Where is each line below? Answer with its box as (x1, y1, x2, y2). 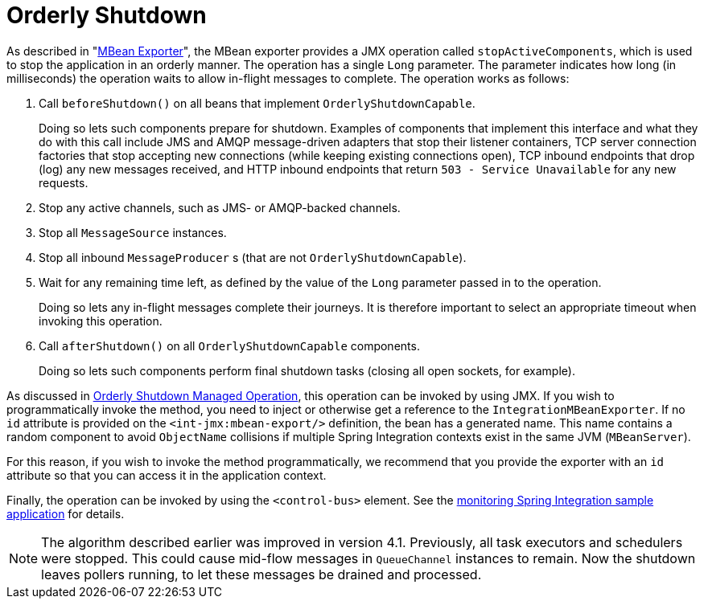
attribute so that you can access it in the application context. (6, 468, 327, 482)
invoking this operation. (39, 313, 163, 328)
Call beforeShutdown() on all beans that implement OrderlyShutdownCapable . (39, 96, 476, 110)
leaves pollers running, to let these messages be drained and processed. (41, 566, 482, 583)
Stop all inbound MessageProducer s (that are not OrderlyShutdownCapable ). (39, 250, 467, 264)
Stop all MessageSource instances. (39, 225, 227, 239)
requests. (39, 175, 89, 190)
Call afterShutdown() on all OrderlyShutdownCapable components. (39, 338, 420, 353)
